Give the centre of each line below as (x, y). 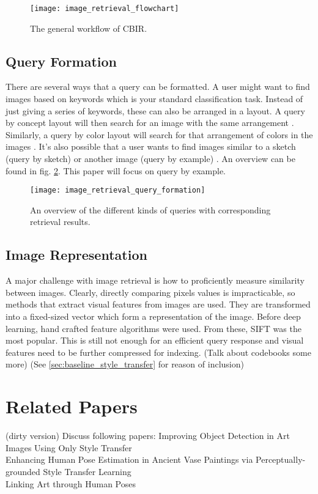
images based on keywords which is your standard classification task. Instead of (154, 99)
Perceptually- (281, 459)
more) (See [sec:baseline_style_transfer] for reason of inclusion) (125, 364)
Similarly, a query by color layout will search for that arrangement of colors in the (159, 134)
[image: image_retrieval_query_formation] (118, 190)
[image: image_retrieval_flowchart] (105, 9)
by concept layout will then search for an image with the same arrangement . (150, 123)
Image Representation (76, 255)
